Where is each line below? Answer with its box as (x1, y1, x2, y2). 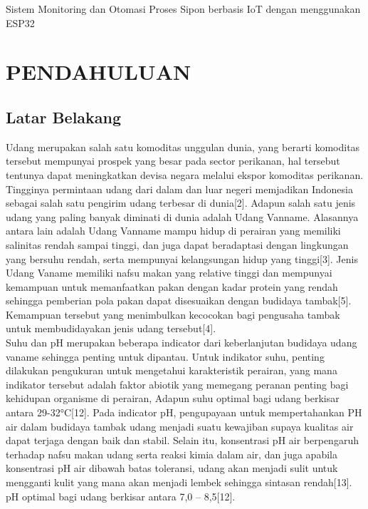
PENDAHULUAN (6, 57, 191, 86)
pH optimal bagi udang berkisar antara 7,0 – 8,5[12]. (6, 488, 236, 503)
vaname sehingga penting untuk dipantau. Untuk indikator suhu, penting (6, 349, 325, 364)
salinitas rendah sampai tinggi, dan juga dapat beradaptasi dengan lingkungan (6, 237, 349, 252)
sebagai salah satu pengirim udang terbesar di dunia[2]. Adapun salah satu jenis (6, 195, 356, 210)
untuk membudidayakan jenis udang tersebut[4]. (6, 321, 216, 336)
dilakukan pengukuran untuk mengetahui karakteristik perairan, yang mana (6, 363, 337, 378)
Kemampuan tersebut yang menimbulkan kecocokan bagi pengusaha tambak (6, 307, 340, 322)
